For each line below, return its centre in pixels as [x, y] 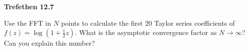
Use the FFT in [28, 23]
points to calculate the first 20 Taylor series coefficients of [148, 23]
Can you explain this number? [49, 43]
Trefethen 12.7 [29, 6]
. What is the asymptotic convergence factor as [146, 32]
